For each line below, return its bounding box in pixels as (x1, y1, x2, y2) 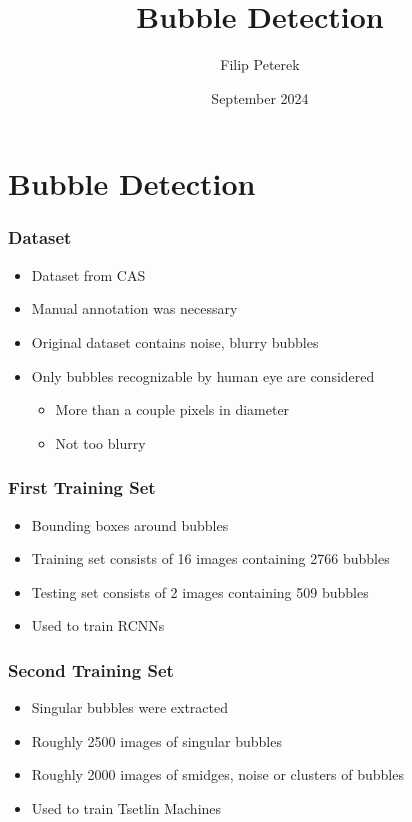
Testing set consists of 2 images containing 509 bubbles (31, 581, 369, 602)
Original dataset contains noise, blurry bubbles (31, 331, 319, 352)
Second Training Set (8, 657, 174, 682)
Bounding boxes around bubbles (31, 514, 229, 535)
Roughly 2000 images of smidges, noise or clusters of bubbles (31, 764, 404, 785)
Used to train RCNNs (31, 615, 165, 636)
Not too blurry (55, 432, 146, 453)
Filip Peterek (220, 54, 300, 75)
